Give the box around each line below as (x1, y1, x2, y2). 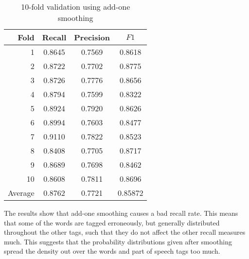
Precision (74, 32, 110, 43)
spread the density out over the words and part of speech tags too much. (4, 246, 220, 256)
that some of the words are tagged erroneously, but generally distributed (4, 217, 220, 227)
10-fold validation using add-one (21, 1, 130, 12)
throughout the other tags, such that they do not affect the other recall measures (4, 227, 246, 237)
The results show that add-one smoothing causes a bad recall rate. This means (4, 208, 238, 218)
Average (8, 187, 35, 198)
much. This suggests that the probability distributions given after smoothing (4, 236, 232, 246)
